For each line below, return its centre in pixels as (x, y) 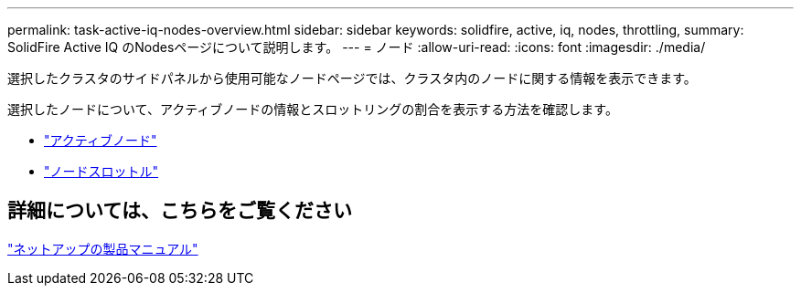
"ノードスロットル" (101, 171)
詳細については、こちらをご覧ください (180, 211)
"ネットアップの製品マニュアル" (103, 248)
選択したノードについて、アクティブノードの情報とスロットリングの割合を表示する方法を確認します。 (313, 109)
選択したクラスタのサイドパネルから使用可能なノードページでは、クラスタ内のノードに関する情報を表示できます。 (352, 78)
